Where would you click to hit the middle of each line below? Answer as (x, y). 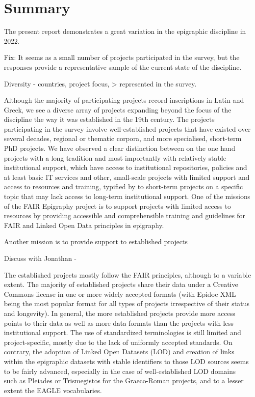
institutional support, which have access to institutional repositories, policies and (126, 167)
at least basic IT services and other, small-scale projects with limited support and (127, 177)
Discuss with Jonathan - (40, 258)
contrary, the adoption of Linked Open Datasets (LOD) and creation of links (119, 352)
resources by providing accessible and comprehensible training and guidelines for (125, 215)
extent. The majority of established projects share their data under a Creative (121, 284)
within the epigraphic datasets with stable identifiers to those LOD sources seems (126, 361)
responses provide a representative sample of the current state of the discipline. (123, 67)
